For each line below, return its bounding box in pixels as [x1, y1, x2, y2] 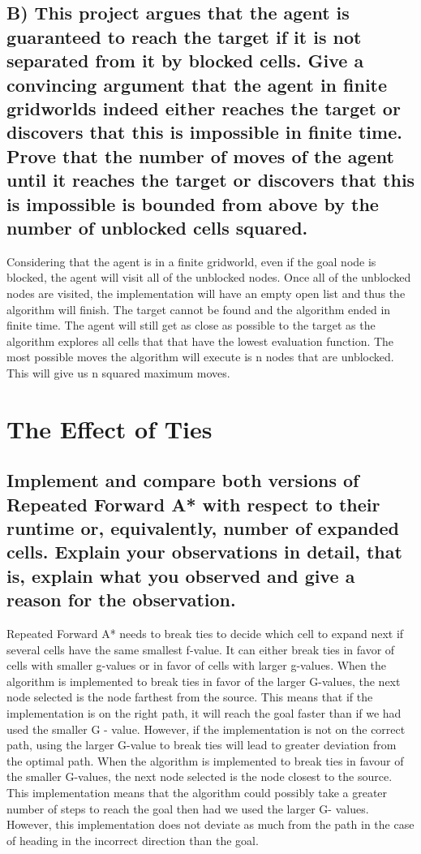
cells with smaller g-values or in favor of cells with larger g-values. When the [6, 657, 386, 674]
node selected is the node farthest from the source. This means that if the [6, 688, 373, 705]
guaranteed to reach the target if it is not [6, 24, 362, 49]
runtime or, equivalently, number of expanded [6, 515, 399, 541]
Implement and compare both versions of [6, 468, 359, 493]
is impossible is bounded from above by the [6, 191, 379, 216]
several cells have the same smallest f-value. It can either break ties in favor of [6, 640, 395, 658]
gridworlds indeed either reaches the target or [6, 95, 401, 120]
